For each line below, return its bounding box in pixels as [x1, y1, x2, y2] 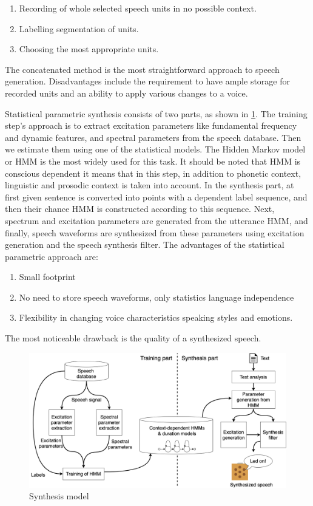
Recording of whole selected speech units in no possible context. [19, 2, 257, 14]
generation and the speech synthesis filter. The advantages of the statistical [5, 238, 284, 251]
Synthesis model [29, 490, 89, 502]
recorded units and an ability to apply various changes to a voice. [5, 86, 248, 99]
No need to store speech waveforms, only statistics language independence [19, 290, 294, 303]
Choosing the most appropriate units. [19, 43, 159, 55]
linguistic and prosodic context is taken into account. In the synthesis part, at [5, 179, 294, 191]
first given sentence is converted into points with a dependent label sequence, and [5, 190, 308, 203]
